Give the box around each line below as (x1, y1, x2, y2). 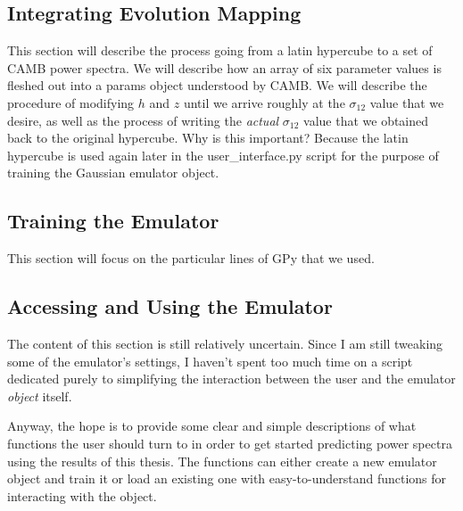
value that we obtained (303, 111, 429, 129)
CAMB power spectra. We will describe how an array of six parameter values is (7, 58, 442, 77)
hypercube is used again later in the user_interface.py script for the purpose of (7, 145, 439, 164)
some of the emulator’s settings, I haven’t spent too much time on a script (7, 351, 413, 370)
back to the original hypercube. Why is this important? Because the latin (7, 128, 409, 147)
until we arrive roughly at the (183, 93, 345, 111)
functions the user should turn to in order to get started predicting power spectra (7, 433, 452, 452)
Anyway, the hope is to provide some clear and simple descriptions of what (7, 416, 417, 435)
